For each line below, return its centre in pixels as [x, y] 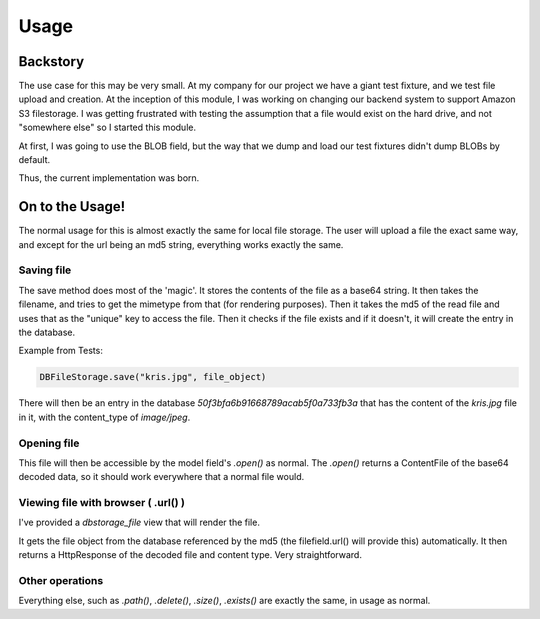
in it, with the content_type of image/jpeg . [104, 417]
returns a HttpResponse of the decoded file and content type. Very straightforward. [190, 555]
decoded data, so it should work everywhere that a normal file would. [161, 477]
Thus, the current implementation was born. [109, 178]
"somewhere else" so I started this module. [107, 127]
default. [34, 160]
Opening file [49, 443]
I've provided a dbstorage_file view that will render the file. [139, 522]
